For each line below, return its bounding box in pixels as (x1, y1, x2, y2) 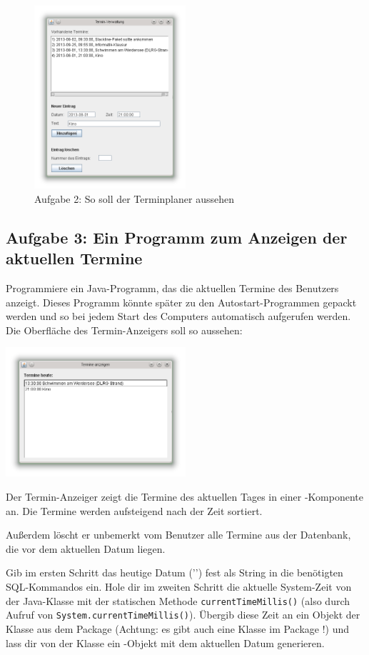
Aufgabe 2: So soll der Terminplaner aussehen (34, 191, 234, 206)
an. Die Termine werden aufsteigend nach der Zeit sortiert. (6, 503, 263, 518)
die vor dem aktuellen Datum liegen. (6, 541, 166, 556)
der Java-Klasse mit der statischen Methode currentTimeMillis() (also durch (6, 593, 350, 608)
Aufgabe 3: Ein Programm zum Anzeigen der (6, 226, 348, 248)
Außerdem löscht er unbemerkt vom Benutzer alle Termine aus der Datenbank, (6, 527, 351, 542)
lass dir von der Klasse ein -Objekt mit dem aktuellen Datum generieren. (6, 635, 325, 650)
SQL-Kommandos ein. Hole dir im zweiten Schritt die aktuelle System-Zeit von (6, 579, 352, 594)
